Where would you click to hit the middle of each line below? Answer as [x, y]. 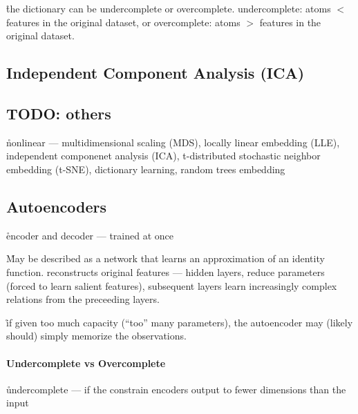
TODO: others [59, 113]
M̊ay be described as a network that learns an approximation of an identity [166, 258]
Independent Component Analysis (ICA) [156, 73]
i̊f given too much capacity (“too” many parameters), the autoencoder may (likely [180, 322]
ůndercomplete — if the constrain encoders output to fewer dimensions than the [176, 389]
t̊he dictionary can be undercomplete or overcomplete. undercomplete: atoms [169, 8]
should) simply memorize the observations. [96, 336]
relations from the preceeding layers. [83, 299]
